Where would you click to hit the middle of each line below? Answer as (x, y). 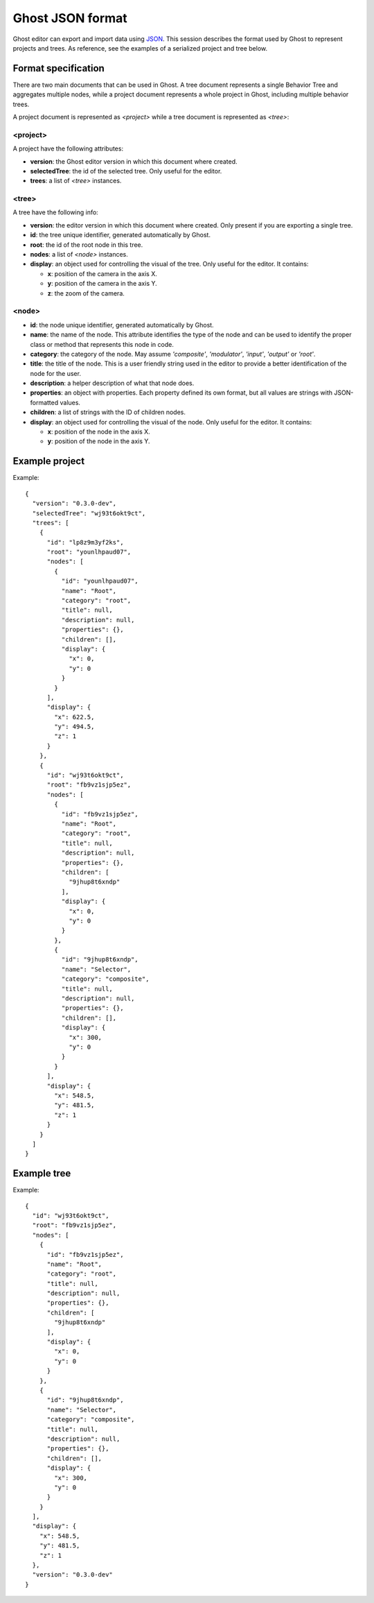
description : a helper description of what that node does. (112, 383)
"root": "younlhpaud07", (89, 552)
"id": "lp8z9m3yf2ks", (85, 542)
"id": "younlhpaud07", (100, 581)
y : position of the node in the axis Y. (99, 441)
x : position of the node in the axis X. (99, 432)
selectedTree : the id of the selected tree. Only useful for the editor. (126, 171)
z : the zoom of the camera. (86, 293)
